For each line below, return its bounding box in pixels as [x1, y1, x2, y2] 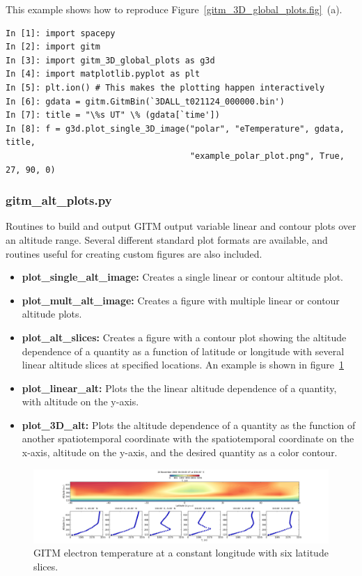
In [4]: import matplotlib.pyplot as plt [6, 69, 200, 79]
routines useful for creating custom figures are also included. [6, 246, 262, 260]
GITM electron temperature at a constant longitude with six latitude [33, 545, 329, 560]
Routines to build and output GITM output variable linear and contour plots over [6, 219, 356, 233]
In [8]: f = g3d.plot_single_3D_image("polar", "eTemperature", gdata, [6, 123, 345, 134]
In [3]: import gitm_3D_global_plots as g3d [6, 55, 215, 65]
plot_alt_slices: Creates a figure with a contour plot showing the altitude [22, 329, 347, 344]
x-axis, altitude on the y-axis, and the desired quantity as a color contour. [22, 445, 338, 460]
